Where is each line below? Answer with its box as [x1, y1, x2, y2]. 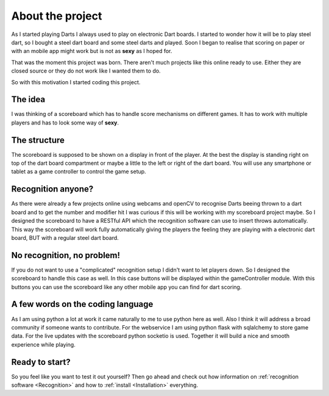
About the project [11, 9, 102, 23]
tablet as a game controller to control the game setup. [11, 168, 146, 175]
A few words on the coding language [11, 299, 154, 309]
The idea [11, 95, 46, 105]
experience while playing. [11, 340, 76, 348]
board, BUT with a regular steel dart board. [11, 234, 119, 241]
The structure [11, 135, 65, 145]
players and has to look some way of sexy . [11, 119, 119, 126]
